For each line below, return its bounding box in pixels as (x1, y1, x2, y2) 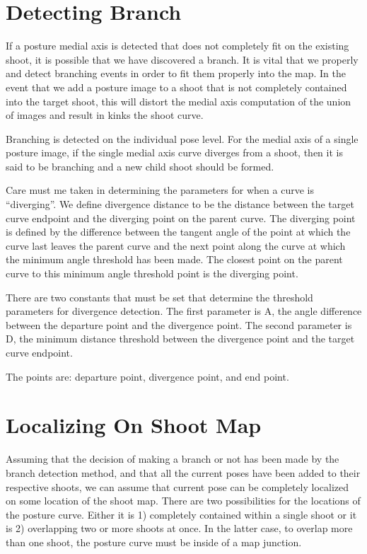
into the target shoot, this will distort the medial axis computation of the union (6, 93, 351, 108)
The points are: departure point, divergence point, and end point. (6, 369, 289, 383)
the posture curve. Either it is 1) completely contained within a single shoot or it (6, 507, 357, 521)
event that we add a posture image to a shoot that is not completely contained (6, 79, 347, 94)
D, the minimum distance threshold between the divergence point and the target (6, 331, 355, 346)
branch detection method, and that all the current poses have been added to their (6, 465, 361, 480)
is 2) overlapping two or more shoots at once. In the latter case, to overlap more (6, 521, 353, 536)
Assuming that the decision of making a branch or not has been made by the (6, 451, 339, 466)
